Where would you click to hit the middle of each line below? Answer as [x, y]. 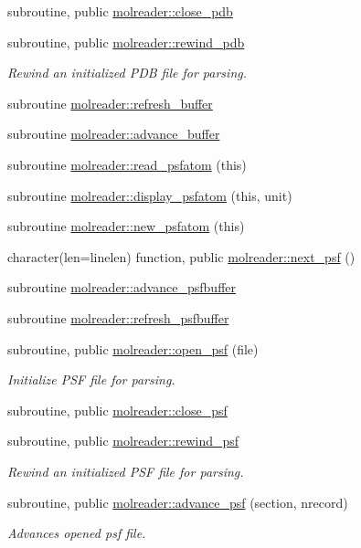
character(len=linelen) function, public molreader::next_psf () [181, 256]
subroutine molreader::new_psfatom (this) [126, 226]
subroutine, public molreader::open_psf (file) [133, 348]
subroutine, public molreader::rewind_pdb [126, 42]
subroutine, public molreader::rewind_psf [123, 441]
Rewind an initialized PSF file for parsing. [126, 471]
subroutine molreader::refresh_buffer [110, 103]
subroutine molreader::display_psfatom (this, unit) [150, 195]
